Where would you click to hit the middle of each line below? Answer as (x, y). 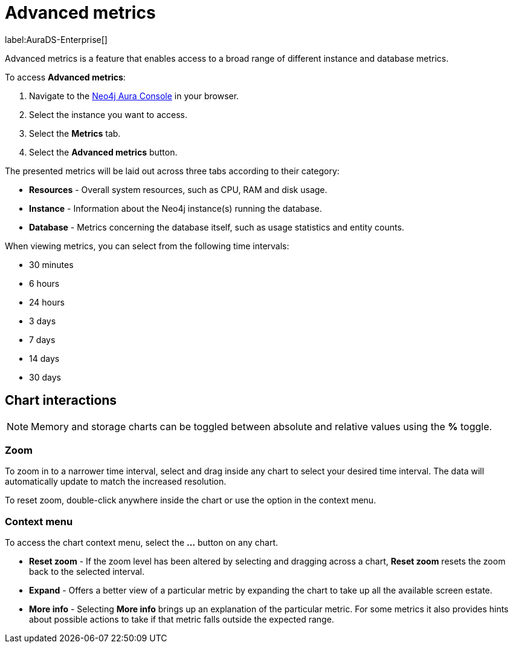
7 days (42, 339)
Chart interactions (61, 401)
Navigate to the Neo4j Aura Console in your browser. (134, 96)
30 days (45, 377)
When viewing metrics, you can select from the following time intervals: (147, 246)
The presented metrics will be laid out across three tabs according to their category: (172, 171)
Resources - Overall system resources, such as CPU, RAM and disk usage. (178, 189)
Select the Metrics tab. (75, 133)
